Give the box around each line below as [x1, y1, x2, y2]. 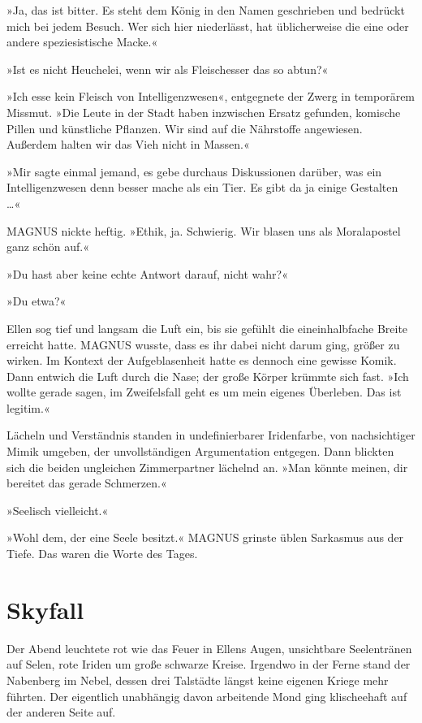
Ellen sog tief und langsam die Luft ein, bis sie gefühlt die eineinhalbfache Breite [6, 319, 408, 336]
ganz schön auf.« [6, 238, 89, 255]
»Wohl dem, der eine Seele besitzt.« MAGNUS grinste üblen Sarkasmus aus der [6, 529, 404, 546]
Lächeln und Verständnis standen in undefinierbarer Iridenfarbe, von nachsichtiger [6, 426, 416, 444]
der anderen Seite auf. [6, 704, 116, 721]
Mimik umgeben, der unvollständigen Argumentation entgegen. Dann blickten [6, 443, 394, 460]
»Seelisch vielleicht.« [6, 501, 109, 518]
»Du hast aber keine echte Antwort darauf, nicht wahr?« [6, 265, 288, 282]
